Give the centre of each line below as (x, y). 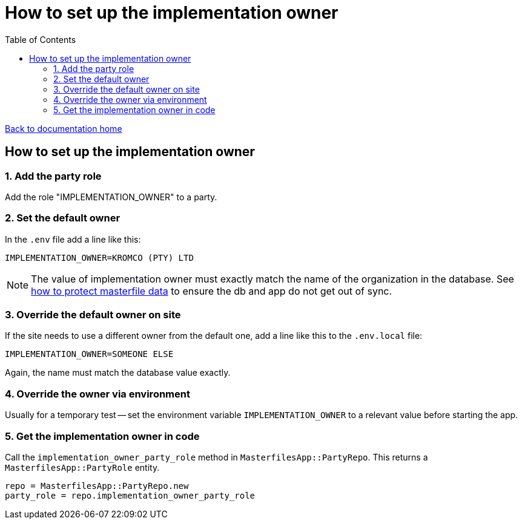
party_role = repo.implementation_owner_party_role (130, 495)
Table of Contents (41, 39)
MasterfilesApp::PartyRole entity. (82, 467)
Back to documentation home (64, 128)
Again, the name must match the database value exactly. (118, 373)
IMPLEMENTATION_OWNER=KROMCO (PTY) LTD (99, 257)
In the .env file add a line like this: (73, 239)
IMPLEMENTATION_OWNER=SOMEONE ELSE (89, 354)
